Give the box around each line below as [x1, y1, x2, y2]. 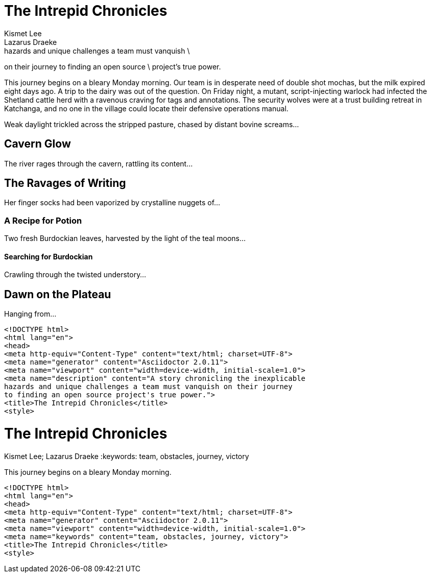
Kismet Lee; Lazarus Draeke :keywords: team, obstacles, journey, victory [4, 451, 249, 461]
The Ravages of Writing [4, 177, 126, 190]
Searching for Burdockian [4, 252, 93, 261]
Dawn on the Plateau [4, 287, 111, 301]
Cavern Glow [4, 137, 71, 151]
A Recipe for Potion [4, 215, 82, 226]
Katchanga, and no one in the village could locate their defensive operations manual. [4, 104, 289, 113]
